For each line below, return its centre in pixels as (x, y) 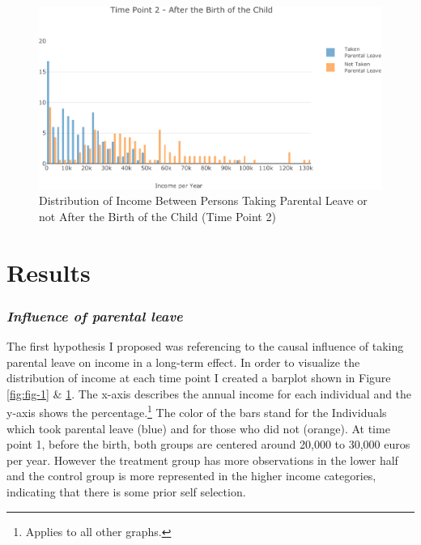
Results (49, 272)
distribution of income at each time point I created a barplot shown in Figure (199, 378)
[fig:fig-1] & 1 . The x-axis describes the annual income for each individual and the (209, 393)
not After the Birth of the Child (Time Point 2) (157, 216)
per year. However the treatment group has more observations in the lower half (202, 460)
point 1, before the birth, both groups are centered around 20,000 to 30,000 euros (208, 444)
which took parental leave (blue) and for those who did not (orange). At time (198, 428)
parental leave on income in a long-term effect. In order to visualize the (183, 362)
